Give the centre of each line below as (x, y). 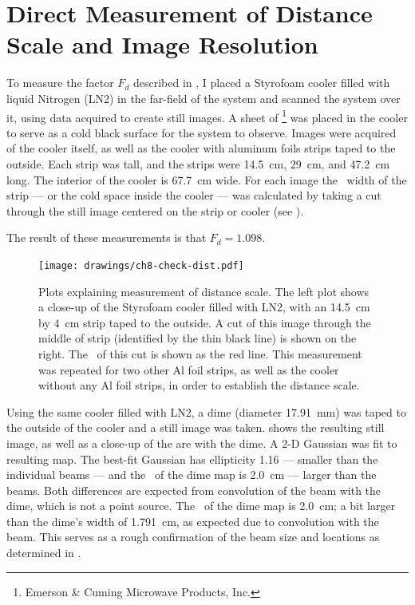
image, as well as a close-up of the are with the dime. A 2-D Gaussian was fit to (202, 443)
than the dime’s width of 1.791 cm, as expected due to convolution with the (193, 521)
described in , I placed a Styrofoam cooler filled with (261, 83)
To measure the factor (60, 83)
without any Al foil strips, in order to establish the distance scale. (199, 385)
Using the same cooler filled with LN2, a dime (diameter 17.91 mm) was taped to (206, 411)
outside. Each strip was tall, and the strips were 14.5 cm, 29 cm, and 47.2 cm (198, 163)
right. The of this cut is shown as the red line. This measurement (200, 353)
